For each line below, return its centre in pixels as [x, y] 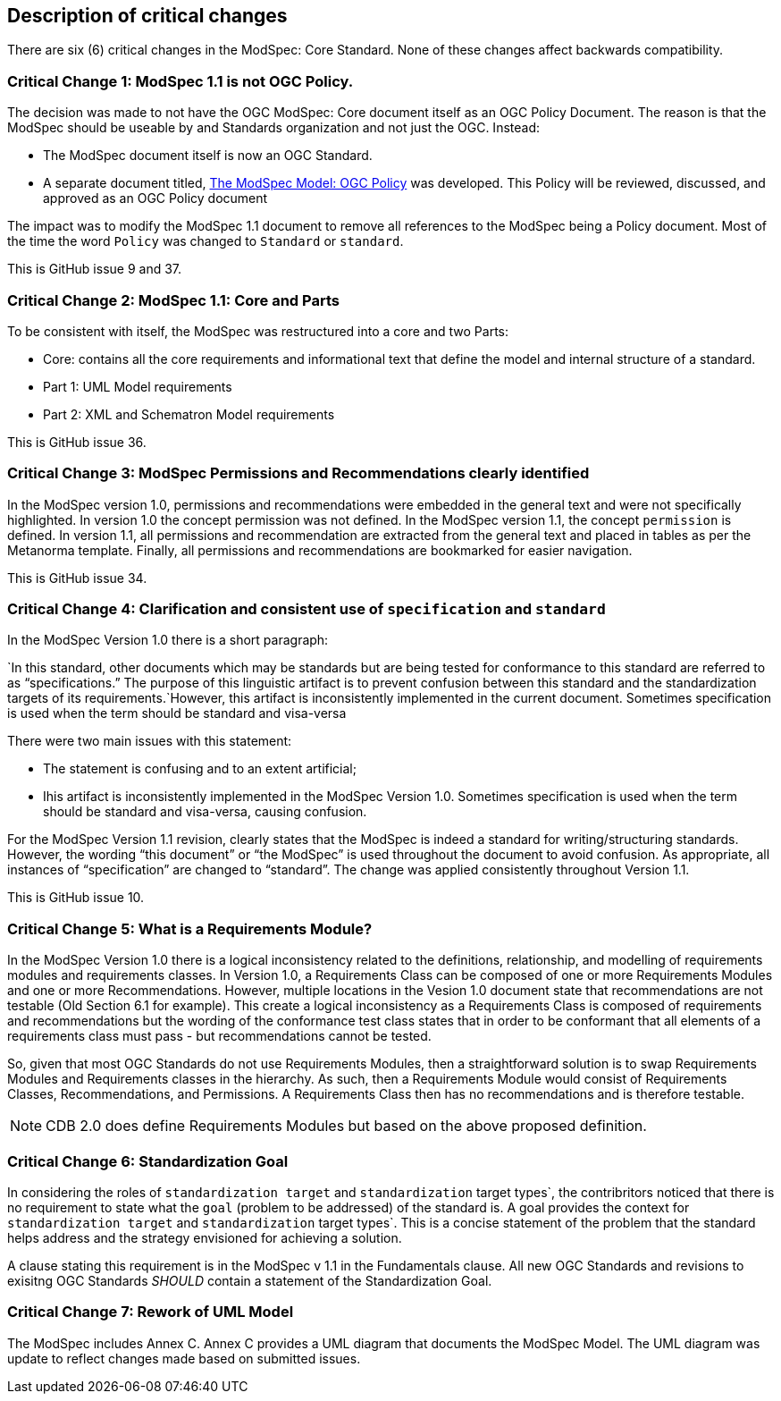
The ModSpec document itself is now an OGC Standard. [208, 156]
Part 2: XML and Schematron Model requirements [189, 414]
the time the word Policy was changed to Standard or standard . [206, 241]
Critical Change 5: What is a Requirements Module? [190, 928]
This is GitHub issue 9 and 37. [95, 269]
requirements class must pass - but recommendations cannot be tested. [219, 1036]
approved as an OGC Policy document [155, 198]
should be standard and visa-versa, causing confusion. [205, 812]
